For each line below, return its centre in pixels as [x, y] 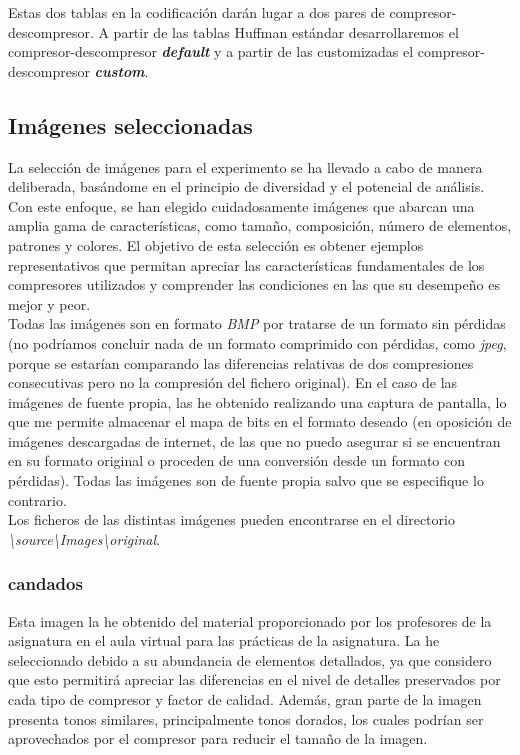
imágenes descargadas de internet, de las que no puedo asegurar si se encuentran [254, 440]
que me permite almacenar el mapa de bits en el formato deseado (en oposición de [260, 421]
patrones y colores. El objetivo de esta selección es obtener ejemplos [216, 244]
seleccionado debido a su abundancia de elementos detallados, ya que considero [250, 659]
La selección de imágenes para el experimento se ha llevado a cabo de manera [245, 166]
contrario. [37, 499]
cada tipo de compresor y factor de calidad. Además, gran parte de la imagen [245, 699]
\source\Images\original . [84, 538]
